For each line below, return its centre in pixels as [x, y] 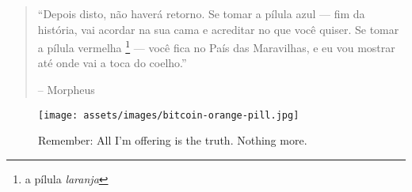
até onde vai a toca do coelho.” [112, 63]
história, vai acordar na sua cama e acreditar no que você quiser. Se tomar [218, 29]
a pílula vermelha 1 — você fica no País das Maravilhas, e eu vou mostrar [216, 46]
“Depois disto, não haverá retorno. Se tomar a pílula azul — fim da [201, 13]
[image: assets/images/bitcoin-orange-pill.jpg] [169, 115]
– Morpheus [66, 90]
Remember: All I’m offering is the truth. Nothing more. [173, 140]
